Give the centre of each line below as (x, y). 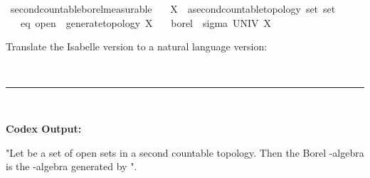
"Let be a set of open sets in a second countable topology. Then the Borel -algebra (185, 152)
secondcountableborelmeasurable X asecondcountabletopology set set (173, 9)
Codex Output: (44, 128)
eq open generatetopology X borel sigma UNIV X (146, 22)
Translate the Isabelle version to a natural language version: (137, 46)
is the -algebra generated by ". (72, 166)
